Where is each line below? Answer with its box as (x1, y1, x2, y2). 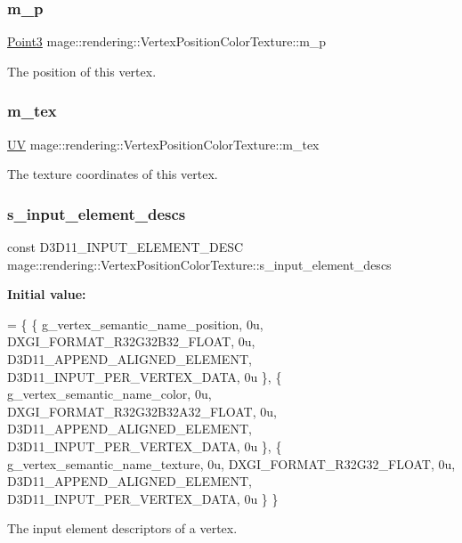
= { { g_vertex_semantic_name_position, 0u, (7, 314, 263, 333)
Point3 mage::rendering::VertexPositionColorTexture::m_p (7, 32, 327, 51)
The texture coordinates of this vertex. (7, 165, 218, 183)
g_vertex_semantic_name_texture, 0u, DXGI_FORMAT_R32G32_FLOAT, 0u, (7, 454, 456, 473)
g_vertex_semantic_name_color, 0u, (7, 385, 212, 403)
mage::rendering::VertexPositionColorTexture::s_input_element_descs (7, 255, 392, 273)
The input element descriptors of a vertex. (7, 519, 238, 538)
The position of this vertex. (7, 61, 157, 80)
